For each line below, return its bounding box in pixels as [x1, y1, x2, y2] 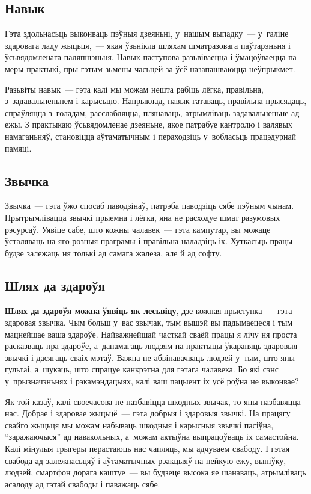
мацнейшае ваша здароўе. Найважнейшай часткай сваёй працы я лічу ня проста [5, 327, 297, 340]
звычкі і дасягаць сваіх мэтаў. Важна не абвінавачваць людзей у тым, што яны [5, 351, 295, 363]
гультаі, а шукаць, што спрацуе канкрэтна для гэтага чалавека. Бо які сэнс [5, 363, 279, 375]
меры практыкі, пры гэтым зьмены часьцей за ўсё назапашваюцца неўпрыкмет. [5, 62, 295, 75]
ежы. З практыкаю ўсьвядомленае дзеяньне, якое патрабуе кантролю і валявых [5, 118, 292, 131]
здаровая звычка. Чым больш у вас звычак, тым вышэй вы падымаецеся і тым [5, 316, 293, 329]
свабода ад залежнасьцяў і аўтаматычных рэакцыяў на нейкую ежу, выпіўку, [5, 454, 286, 466]
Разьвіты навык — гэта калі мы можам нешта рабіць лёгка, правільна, [5, 82, 264, 95]
